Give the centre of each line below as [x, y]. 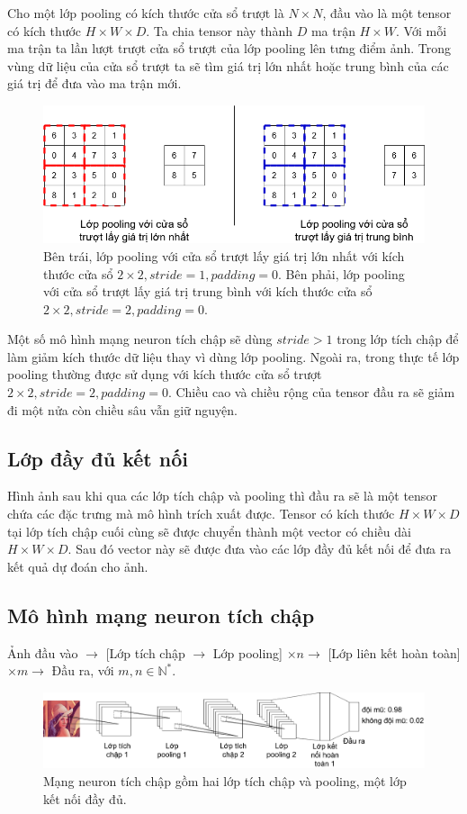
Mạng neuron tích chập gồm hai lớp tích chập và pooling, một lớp [225, 780]
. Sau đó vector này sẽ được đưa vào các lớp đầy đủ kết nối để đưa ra [260, 549]
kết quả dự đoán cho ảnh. [78, 566]
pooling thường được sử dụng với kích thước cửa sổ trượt [165, 374]
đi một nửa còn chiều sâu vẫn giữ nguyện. [122, 409]
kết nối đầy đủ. [85, 798]
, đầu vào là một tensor [387, 13]
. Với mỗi [422, 30]
